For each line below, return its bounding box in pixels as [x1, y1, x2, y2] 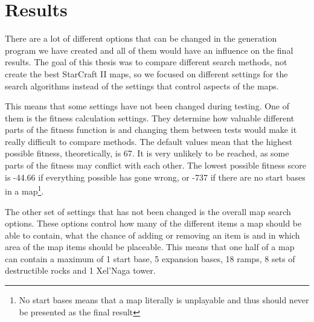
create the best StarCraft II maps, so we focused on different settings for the [5, 67, 288, 80]
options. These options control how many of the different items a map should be [5, 217, 302, 230]
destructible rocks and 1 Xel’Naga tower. [5, 264, 156, 277]
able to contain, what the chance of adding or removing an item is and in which [5, 228, 300, 241]
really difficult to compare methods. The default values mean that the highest [5, 135, 293, 147]
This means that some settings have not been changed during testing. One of [5, 100, 290, 112]
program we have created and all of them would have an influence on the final [5, 43, 293, 56]
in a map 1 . [5, 183, 44, 197]
